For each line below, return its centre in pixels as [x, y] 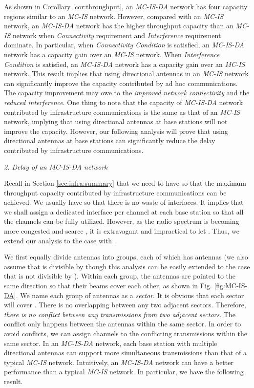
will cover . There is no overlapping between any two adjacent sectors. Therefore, [125, 305]
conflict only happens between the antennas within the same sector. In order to [123, 324]
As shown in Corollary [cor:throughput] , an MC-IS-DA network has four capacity [126, 6]
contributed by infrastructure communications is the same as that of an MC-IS [122, 112]
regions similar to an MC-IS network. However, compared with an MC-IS [114, 16]
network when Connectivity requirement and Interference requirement [117, 35]
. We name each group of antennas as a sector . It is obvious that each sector [130, 295]
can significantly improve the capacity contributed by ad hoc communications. [121, 83]
